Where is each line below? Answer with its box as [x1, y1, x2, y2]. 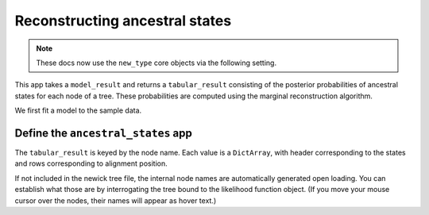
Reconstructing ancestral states [14, 12, 232, 29]
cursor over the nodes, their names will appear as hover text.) [14, 195, 217, 205]
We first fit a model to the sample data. [14, 106, 142, 115]
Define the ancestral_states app [14, 126, 192, 140]
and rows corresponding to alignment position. [14, 159, 168, 168]
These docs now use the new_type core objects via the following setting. [36, 58, 277, 67]
